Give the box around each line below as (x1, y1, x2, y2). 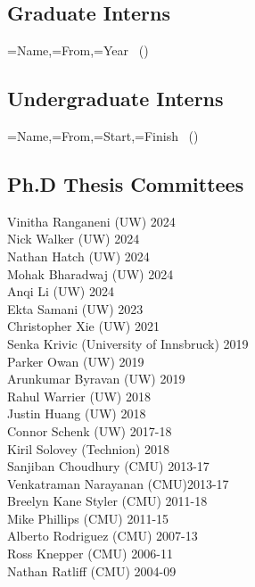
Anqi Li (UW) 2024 (7, 282, 114, 301)
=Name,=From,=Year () (7, 41, 149, 60)
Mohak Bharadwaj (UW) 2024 (7, 264, 174, 283)
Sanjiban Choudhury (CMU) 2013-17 (7, 457, 210, 475)
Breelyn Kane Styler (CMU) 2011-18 (7, 492, 208, 510)
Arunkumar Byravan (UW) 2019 (7, 369, 185, 388)
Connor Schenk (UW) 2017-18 (7, 421, 172, 440)
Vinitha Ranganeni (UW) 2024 (7, 211, 176, 230)
